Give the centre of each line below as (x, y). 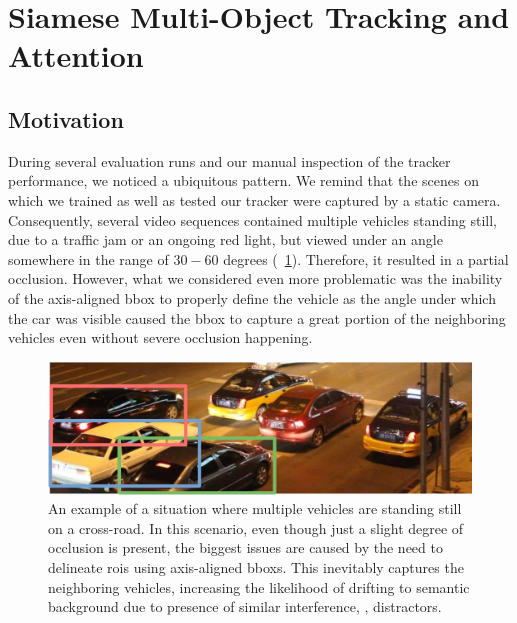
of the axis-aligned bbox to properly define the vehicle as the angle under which (252, 297)
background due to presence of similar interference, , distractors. (245, 606)
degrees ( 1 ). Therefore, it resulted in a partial (366, 258)
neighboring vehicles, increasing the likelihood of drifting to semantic (259, 586)
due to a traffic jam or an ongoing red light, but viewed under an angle (225, 239)
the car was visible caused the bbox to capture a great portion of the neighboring (257, 317)
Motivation (66, 118)
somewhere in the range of (88, 258)
